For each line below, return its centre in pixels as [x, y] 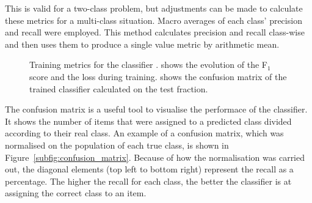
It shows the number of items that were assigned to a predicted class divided [148, 121]
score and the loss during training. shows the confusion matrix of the [158, 76]
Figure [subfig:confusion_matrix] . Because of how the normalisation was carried [155, 157]
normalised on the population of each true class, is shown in [117, 145]
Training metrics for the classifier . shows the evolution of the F [149, 65]
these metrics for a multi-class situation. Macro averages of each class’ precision [154, 20]
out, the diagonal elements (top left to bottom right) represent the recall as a [149, 169]
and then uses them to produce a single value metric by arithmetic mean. [142, 44]
